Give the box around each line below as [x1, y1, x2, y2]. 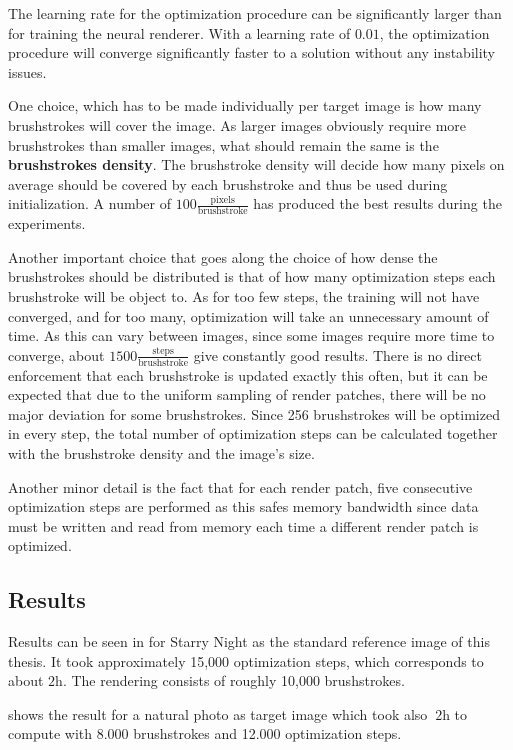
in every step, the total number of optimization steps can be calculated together [8, 423, 498, 444]
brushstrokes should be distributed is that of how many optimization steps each [8, 266, 496, 287]
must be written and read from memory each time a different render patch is [8, 515, 479, 536]
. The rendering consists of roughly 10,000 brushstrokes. [62, 670, 405, 691]
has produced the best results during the [253, 193, 502, 214]
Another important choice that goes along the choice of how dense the [8, 246, 438, 267]
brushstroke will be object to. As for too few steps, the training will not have [8, 285, 480, 306]
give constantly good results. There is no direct [193, 344, 482, 365]
